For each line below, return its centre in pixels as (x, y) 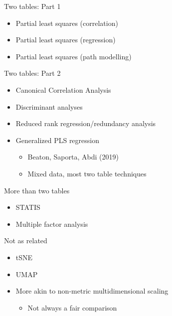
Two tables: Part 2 (32, 73)
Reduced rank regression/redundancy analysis (86, 123)
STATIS (28, 207)
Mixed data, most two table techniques (87, 173)
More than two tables (37, 190)
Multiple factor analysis (52, 224)
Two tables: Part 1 (32, 6)
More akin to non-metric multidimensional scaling (92, 291)
